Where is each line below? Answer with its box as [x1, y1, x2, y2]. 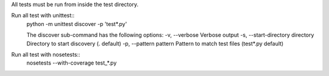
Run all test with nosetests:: [11, 51, 80, 58]
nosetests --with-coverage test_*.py [26, 59, 117, 66]
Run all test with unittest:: [11, 12, 75, 19]
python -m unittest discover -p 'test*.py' [26, 20, 127, 27]
